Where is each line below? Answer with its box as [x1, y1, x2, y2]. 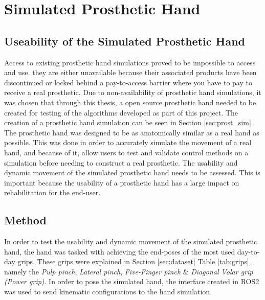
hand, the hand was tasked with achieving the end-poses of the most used [4, 246, 235, 257]
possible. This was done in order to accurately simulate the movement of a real [4, 137, 252, 148]
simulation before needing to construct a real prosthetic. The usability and [4, 157, 238, 168]
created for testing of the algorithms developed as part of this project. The [4, 107, 238, 118]
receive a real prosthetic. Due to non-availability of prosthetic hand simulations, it [4, 87, 261, 98]
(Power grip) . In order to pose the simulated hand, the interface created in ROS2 [4, 276, 259, 287]
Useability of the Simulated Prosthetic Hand [4, 33, 245, 49]
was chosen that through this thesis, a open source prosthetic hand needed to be [4, 97, 256, 107]
